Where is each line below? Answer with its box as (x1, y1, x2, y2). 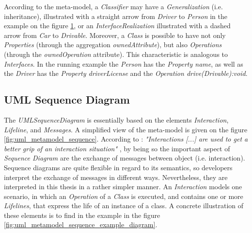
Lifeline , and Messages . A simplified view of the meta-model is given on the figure (4, 124, 248, 134)
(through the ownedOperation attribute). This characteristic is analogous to (4, 49, 228, 59)
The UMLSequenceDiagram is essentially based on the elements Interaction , (4, 114, 229, 125)
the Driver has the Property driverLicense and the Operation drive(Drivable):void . (4, 68, 248, 78)
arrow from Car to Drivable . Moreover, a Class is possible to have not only (4, 30, 226, 40)
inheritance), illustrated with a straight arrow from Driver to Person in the (4, 11, 227, 21)
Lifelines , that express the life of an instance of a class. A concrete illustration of (4, 200, 244, 211)
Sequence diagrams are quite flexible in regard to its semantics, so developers (4, 162, 233, 172)
